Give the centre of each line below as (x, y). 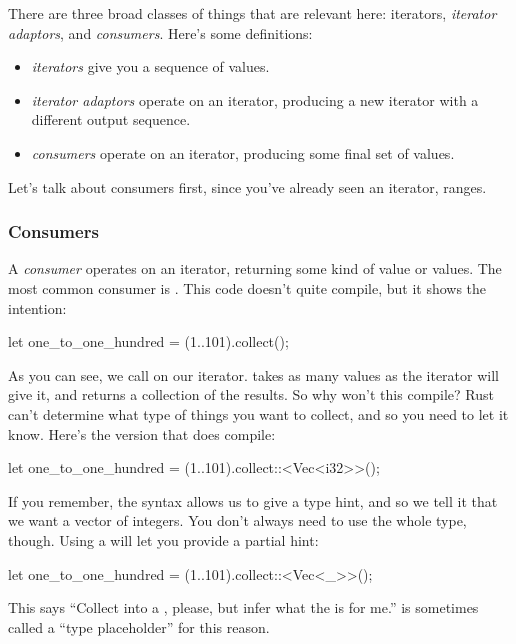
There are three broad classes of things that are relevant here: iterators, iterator (252, 13)
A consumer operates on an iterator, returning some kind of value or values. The (255, 268)
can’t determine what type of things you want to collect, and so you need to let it (258, 413)
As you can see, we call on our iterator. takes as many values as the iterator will (253, 374)
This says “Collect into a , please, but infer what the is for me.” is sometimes (243, 607)
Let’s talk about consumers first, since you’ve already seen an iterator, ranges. (247, 186)
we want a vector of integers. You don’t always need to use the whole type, (237, 520)
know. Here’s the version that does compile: (142, 433)
